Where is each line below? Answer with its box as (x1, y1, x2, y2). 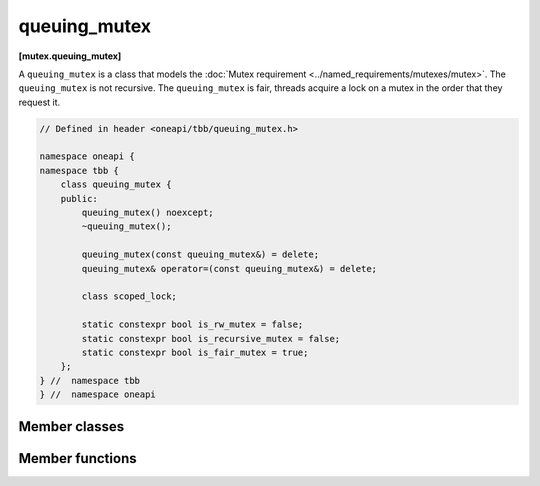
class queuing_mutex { (60, 179, 172, 190)
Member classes (18, 418, 125, 435)
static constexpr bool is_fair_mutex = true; (81, 346, 309, 358)
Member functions (18, 450, 137, 467)
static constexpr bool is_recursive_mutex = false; (81, 333, 341, 344)
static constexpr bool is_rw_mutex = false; (81, 319, 304, 330)
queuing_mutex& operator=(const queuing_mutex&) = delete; (81, 263, 378, 274)
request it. (18, 96, 61, 108)
